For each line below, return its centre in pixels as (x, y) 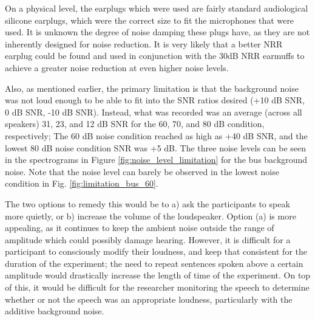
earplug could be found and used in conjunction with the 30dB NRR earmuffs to (155, 56)
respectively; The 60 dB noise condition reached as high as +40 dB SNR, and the (156, 135)
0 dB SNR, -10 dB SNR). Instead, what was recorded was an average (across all (154, 112)
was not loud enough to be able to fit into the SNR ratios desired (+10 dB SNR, (155, 100)
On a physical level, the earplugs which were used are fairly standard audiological (157, 8)
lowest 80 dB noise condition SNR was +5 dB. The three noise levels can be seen (156, 147)
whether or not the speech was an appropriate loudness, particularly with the (149, 299)
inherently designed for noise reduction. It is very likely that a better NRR (144, 43)
